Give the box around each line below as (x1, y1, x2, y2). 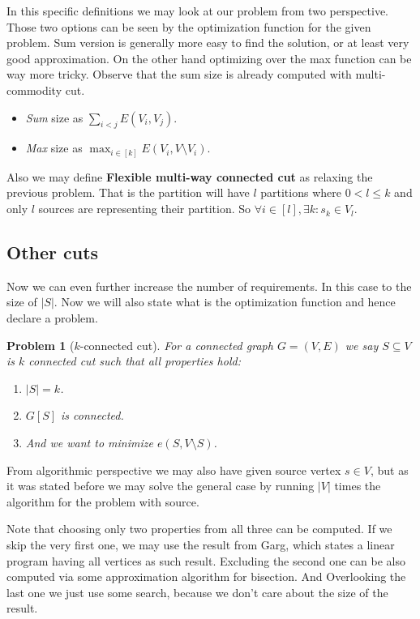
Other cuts (6, 240, 99, 265)
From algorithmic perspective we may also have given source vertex (6, 461, 341, 478)
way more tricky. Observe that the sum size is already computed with (6, 66, 352, 83)
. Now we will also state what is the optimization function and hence (54, 293, 396, 310)
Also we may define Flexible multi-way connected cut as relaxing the (6, 168, 373, 185)
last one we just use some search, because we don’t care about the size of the (6, 583, 388, 600)
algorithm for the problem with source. (6, 493, 199, 510)
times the (334, 477, 381, 494)
